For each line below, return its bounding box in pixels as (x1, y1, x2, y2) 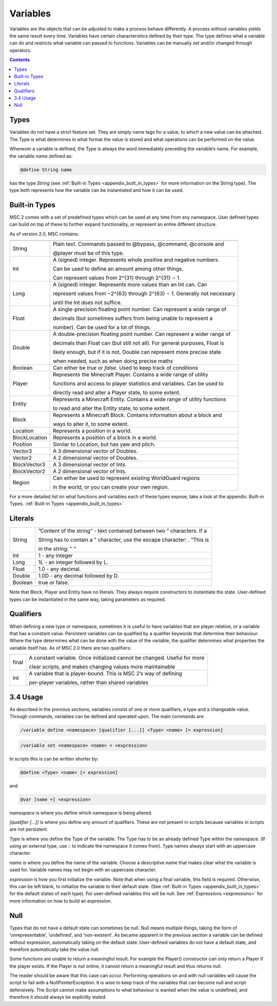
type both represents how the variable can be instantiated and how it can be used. (9, 187, 184, 193)
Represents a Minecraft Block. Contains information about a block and (53, 411, 223, 419)
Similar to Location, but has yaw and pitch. (53, 440, 156, 447)
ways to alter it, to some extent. (53, 420, 129, 427)
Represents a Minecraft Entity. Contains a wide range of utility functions (53, 396, 227, 403)
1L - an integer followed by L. (38, 559, 109, 566)
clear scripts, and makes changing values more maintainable (29, 663, 175, 671)
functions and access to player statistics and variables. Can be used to (53, 380, 224, 387)
